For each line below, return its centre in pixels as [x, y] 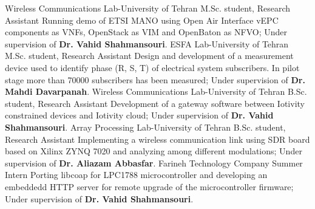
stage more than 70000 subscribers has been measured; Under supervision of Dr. [155, 79]
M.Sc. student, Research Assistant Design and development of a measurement [149, 56]
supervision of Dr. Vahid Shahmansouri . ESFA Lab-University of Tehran [147, 43]
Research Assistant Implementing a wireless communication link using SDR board [157, 139]
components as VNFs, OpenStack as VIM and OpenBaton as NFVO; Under [146, 32]
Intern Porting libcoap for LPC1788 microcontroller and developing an [136, 175]
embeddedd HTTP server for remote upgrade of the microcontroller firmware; [149, 186]
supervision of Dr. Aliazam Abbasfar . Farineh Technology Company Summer [154, 163]
